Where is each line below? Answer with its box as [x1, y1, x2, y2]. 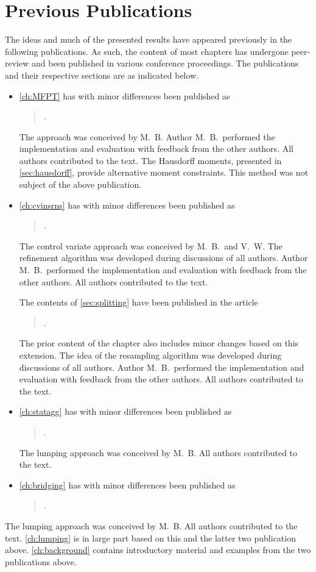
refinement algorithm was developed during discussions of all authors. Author [19, 251, 308, 264]
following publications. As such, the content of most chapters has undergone [5, 45, 289, 57]
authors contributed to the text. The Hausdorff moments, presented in [19, 154, 282, 166]
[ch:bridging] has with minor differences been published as [19, 478, 236, 491]
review [5, 57, 29, 70]
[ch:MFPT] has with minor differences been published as [19, 89, 230, 102]
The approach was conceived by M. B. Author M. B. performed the [19, 130, 275, 143]
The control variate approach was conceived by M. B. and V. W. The [19, 239, 283, 252]
